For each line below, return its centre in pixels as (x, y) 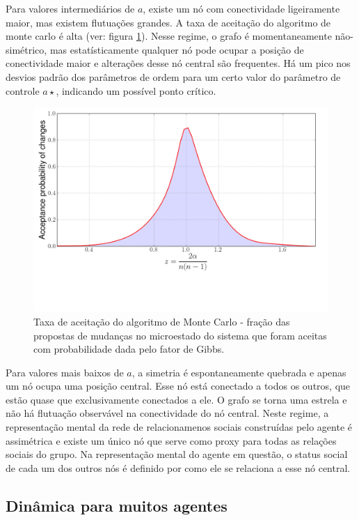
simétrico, (26, 49)
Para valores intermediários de (70, 8)
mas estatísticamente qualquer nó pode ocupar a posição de (177, 49)
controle (23, 90)
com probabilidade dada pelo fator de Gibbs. (129, 349)
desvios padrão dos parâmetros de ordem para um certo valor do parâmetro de (173, 76)
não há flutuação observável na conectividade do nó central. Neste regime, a (167, 413)
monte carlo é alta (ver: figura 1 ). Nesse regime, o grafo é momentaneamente (169, 36)
